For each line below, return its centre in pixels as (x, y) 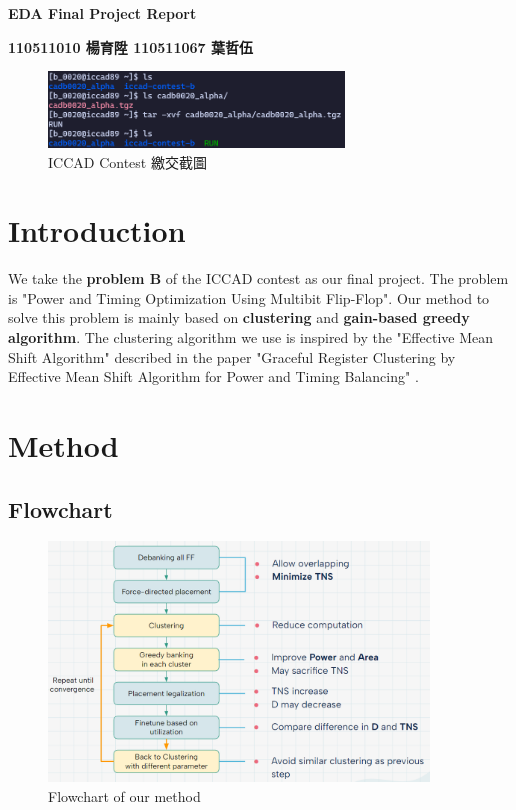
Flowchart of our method (124, 795)
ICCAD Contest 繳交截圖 (127, 161)
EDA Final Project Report (102, 13)
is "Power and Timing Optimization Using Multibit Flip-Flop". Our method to (249, 297)
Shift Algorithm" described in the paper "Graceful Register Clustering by (232, 356)
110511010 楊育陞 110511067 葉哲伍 (130, 46)
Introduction (97, 230)
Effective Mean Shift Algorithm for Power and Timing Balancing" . (213, 376)
